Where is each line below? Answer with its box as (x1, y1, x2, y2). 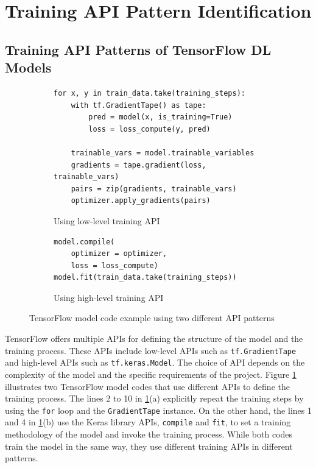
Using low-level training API (54, 214, 160, 227)
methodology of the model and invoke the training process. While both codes (5, 428, 293, 441)
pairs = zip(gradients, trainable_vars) (71, 184, 237, 193)
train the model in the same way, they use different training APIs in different (5, 439, 293, 452)
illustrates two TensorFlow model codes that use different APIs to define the (5, 380, 290, 392)
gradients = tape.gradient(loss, (71, 160, 206, 169)
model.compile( (54, 237, 115, 246)
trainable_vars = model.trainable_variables (71, 148, 255, 157)
